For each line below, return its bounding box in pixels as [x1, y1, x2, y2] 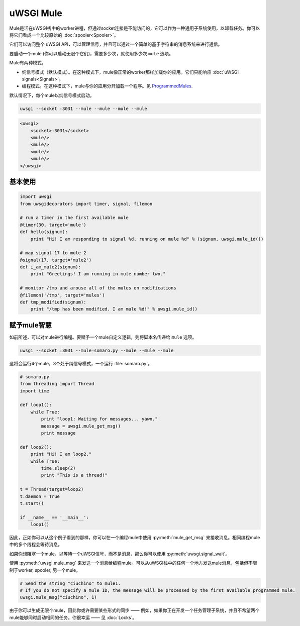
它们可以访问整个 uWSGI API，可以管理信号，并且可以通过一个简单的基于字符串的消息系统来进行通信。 [9, 41, 223, 47]
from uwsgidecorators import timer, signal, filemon [20, 201, 153, 206]
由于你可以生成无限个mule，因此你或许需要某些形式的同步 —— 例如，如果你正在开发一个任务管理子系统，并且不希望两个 [9, 607, 260, 613]
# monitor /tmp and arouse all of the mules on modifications [20, 285, 176, 291]
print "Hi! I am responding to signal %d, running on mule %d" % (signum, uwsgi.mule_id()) [30, 236, 264, 242]
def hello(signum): [20, 229, 68, 235]
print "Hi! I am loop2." [30, 451, 92, 457]
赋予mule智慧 [9, 321, 52, 329]
